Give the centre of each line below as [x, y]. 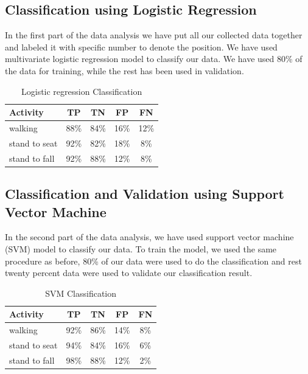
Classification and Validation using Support [145, 194]
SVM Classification [81, 293]
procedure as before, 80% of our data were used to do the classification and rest [153, 261]
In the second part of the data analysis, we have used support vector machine [149, 237]
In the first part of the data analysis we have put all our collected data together [154, 35]
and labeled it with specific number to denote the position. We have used [141, 47]
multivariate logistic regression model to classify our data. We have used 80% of [154, 59]
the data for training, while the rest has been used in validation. [124, 70]
